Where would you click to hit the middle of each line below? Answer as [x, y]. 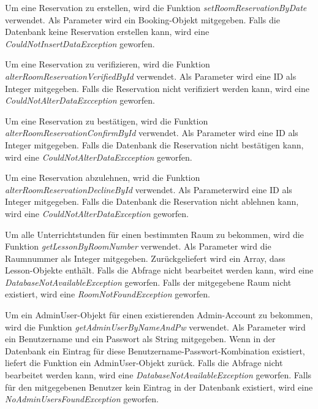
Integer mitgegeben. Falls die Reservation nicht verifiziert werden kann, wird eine [157, 88]
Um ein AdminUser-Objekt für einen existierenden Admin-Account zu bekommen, [159, 315]
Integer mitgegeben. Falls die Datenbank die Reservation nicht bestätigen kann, [154, 144]
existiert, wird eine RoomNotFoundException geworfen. [108, 294]
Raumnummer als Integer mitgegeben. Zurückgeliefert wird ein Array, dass [145, 258]
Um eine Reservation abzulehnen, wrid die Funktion [103, 178]
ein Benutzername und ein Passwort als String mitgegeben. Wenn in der [140, 339]
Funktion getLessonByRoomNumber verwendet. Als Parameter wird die [138, 246]
